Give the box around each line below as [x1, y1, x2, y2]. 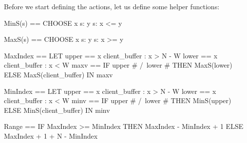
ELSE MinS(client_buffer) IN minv [4, 105, 110, 115]
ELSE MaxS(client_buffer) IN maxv [4, 69, 113, 79]
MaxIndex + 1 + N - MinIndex [4, 130, 98, 141]
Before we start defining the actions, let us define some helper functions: [4, 1, 220, 11]
